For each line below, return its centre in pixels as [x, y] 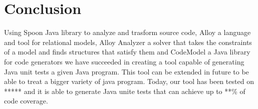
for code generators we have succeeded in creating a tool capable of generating [124, 61]
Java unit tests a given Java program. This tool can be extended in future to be [126, 71]
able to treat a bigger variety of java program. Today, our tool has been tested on [129, 81]
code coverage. [26, 101]
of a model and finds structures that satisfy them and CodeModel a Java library [127, 52]
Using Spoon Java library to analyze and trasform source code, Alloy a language [127, 32]
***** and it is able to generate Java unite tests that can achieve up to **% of [125, 91]
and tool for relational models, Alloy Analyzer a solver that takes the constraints [128, 42]
